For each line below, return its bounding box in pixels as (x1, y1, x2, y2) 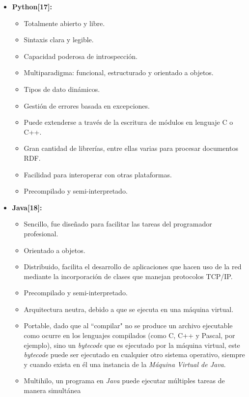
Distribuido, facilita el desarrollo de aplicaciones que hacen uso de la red (24, 261, 242, 272)
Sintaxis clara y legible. (24, 34, 94, 45)
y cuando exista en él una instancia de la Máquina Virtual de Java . (24, 359, 226, 369)
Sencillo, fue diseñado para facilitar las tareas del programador (24, 219, 212, 229)
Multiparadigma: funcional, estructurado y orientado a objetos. (24, 67, 214, 78)
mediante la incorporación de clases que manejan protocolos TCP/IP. (24, 271, 233, 281)
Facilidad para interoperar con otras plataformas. (24, 169, 172, 179)
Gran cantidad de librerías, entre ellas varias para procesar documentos (24, 143, 238, 153)
